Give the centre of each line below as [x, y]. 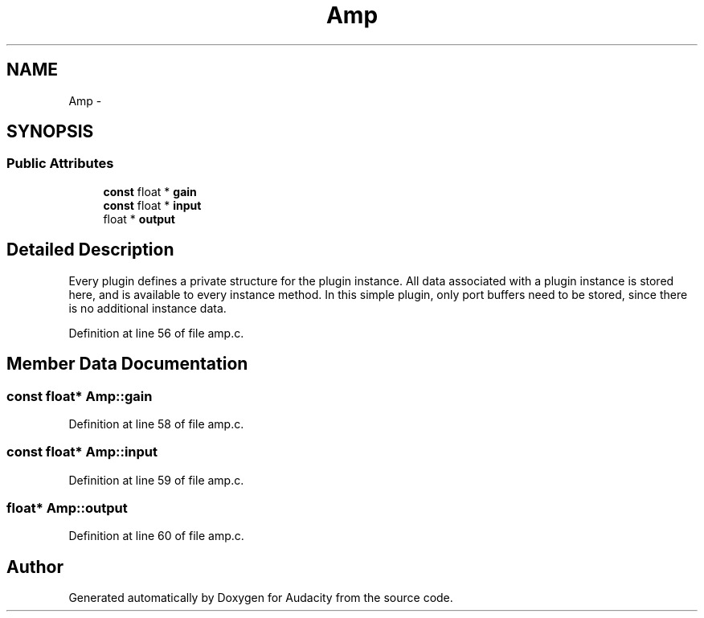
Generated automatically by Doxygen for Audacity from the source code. [261, 598]
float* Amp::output [67, 508]
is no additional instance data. [147, 308]
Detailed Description [90, 250]
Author [35, 567]
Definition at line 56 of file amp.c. [156, 333]
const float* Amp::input [82, 452]
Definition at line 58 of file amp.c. [156, 424]
